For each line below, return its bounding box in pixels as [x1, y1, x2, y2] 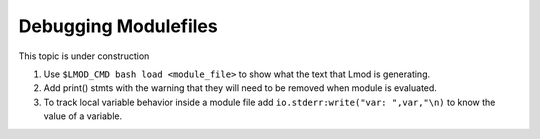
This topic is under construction [18, 50, 150, 62]
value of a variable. [43, 110, 123, 122]
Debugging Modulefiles [18, 15, 219, 37]
